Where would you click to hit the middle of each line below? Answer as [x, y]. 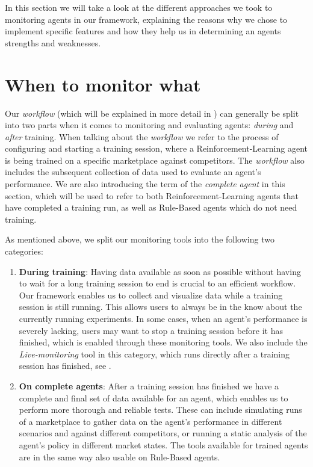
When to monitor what [103, 84]
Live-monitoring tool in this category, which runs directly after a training [154, 354]
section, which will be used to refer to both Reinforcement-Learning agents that [152, 195]
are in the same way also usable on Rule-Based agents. [119, 456]
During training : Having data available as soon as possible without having [160, 271]
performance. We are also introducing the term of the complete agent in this [145, 184]
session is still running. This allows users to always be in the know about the [160, 307]
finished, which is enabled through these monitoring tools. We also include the [163, 342]
